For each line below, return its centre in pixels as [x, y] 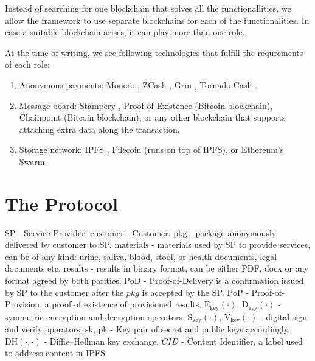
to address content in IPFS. [56, 353]
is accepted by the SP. [183, 292]
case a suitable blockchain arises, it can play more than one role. [125, 32]
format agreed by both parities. [63, 280]
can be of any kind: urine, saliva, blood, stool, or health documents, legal [141, 256]
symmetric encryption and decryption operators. [95, 316]
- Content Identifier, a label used [242, 341]
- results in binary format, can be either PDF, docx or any [200, 268]
